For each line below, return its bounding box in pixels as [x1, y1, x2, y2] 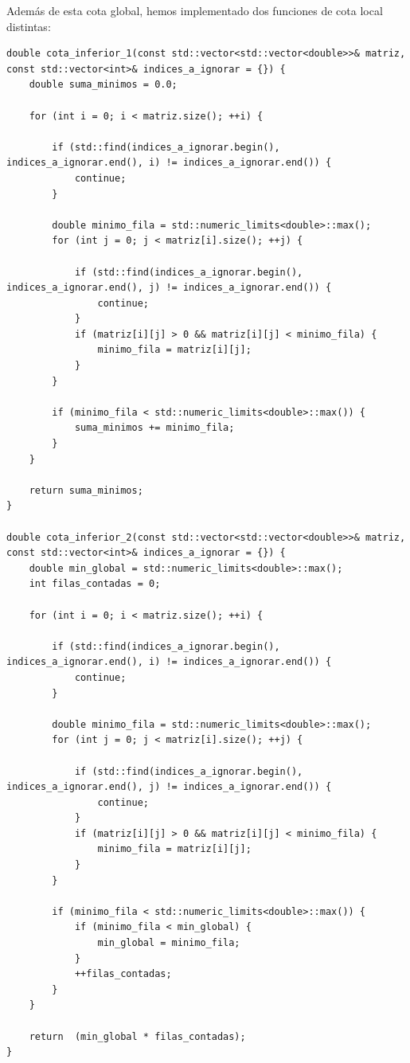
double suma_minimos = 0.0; [29, 79, 178, 91]
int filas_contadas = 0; [29, 578, 161, 590]
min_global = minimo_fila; [97, 937, 240, 949]
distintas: [6, 18, 51, 34]
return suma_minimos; [29, 484, 143, 496]
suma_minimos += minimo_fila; [74, 422, 235, 434]
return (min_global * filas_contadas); [29, 1030, 246, 1042]
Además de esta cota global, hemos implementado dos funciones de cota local [6, 2, 383, 18]
